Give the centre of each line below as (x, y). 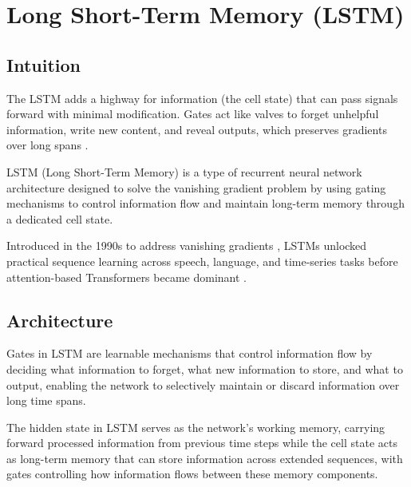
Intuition (43, 64)
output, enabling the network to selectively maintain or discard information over (203, 384)
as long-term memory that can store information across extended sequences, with (205, 458)
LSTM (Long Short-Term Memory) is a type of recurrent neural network (184, 171)
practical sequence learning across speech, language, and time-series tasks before (202, 261)
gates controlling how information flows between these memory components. (192, 474)
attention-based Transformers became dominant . (126, 277)
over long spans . (47, 145)
